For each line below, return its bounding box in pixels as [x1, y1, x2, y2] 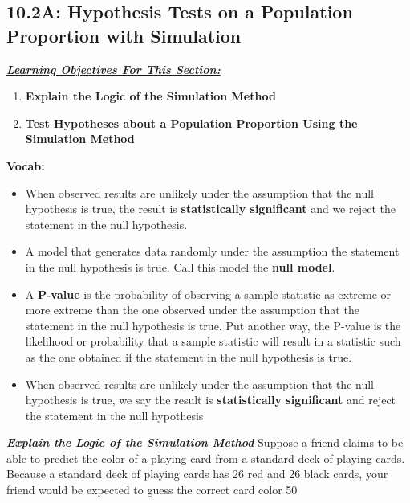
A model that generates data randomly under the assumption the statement [25, 243, 400, 260]
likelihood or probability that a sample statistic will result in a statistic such [25, 333, 401, 350]
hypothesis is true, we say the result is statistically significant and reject [25, 391, 396, 408]
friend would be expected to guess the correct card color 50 [6, 481, 298, 498]
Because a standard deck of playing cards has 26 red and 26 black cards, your [6, 465, 388, 482]
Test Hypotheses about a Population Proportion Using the [25, 114, 358, 131]
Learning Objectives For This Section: [6, 60, 221, 77]
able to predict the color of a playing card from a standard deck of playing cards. [6, 449, 405, 466]
